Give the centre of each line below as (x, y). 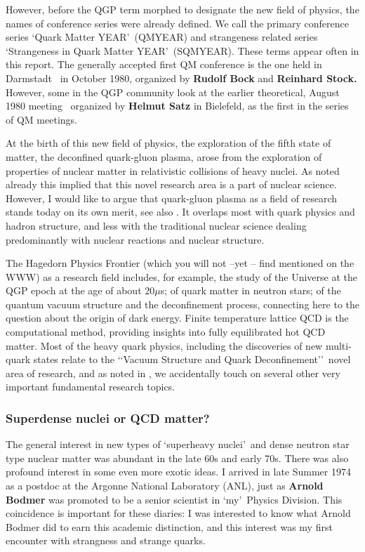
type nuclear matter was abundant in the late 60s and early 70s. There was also (177, 458)
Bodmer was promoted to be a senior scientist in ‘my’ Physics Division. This (174, 499)
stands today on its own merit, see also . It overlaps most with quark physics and (180, 212)
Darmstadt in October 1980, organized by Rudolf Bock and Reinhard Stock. (181, 78)
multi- (338, 345)
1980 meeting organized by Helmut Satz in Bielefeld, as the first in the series (177, 106)
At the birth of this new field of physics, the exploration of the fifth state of (168, 143)
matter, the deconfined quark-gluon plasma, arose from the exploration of (164, 156)
